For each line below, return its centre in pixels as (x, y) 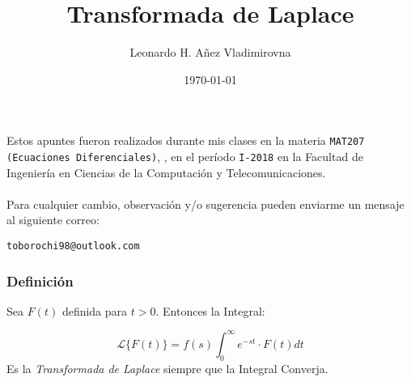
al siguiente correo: (53, 220)
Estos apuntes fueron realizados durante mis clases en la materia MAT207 (186, 140)
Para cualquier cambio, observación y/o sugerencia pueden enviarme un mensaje (205, 204)
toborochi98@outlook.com (73, 246)
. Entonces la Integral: (210, 310)
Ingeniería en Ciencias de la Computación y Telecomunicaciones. (166, 172)
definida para (95, 310)
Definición (40, 280)
